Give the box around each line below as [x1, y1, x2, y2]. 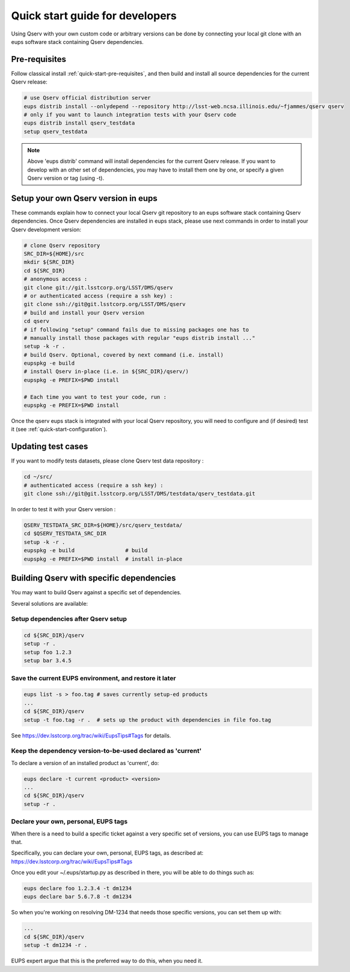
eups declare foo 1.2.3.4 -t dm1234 [23, 885, 132, 892]
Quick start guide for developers [11, 9, 177, 22]
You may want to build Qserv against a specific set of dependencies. [11, 589, 182, 596]
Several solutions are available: [11, 600, 88, 607]
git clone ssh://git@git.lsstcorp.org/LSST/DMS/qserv [23, 301, 186, 308]
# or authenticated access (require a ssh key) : [23, 292, 173, 299]
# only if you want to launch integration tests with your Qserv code [23, 111, 237, 118]
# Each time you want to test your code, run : [23, 393, 167, 400]
